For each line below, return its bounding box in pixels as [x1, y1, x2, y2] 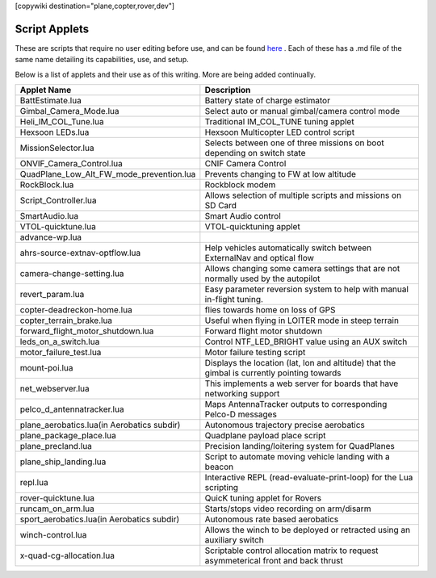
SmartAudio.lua [19, 211, 79, 222]
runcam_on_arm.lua [19, 503, 94, 514]
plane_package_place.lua [19, 430, 116, 442]
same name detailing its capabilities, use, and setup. [15, 55, 189, 65]
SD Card [204, 200, 237, 212]
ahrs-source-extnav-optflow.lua [19, 247, 141, 258]
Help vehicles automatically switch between [204, 242, 372, 253]
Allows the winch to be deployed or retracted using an [204, 525, 411, 536]
